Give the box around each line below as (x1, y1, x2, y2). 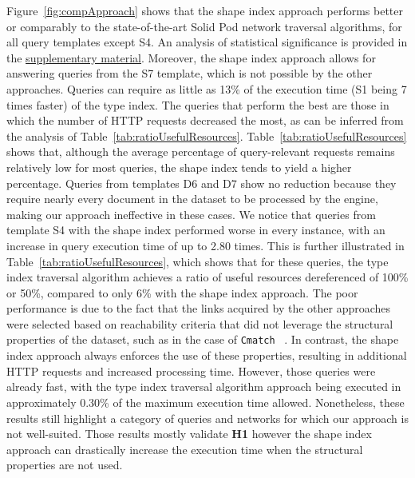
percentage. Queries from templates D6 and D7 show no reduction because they (6, 174, 397, 191)
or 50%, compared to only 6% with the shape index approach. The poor (6, 284, 358, 301)
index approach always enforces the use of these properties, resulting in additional (6, 347, 407, 364)
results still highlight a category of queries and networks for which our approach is (6, 409, 409, 426)
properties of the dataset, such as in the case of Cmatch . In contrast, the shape (6, 331, 399, 348)
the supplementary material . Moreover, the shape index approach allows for (6, 49, 376, 66)
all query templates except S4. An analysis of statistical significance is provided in (6, 34, 408, 50)
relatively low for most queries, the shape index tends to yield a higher (6, 158, 352, 175)
